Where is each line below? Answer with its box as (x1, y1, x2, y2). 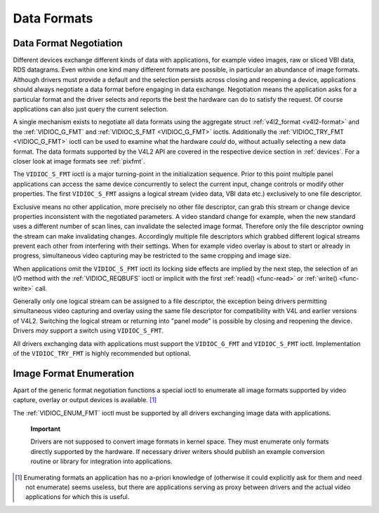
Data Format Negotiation (13, 37, 123, 49)
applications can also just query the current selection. (13, 105, 168, 114)
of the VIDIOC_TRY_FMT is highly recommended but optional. (13, 349, 192, 357)
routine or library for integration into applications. (30, 457, 173, 466)
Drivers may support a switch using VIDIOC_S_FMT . (13, 326, 164, 335)
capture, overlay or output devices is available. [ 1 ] (13, 396, 157, 404)
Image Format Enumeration (13, 367, 135, 379)
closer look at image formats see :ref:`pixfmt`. (13, 156, 145, 165)
